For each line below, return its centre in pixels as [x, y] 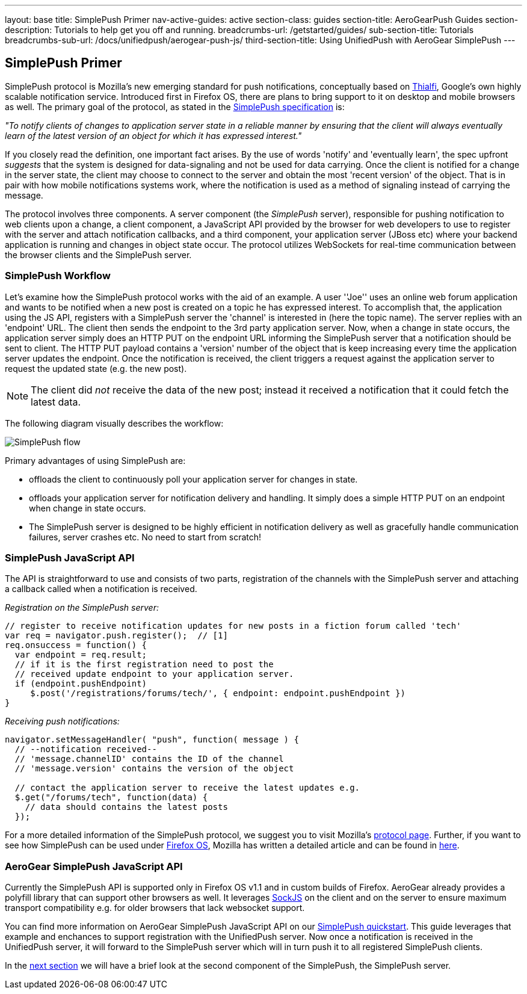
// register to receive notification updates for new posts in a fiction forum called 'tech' [233, 626]
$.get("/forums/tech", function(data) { [111, 798]
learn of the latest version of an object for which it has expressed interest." [153, 135]
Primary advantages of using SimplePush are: [95, 460]
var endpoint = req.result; [81, 655]
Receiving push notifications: [62, 721]
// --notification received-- [86, 749]
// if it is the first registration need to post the [144, 665]
